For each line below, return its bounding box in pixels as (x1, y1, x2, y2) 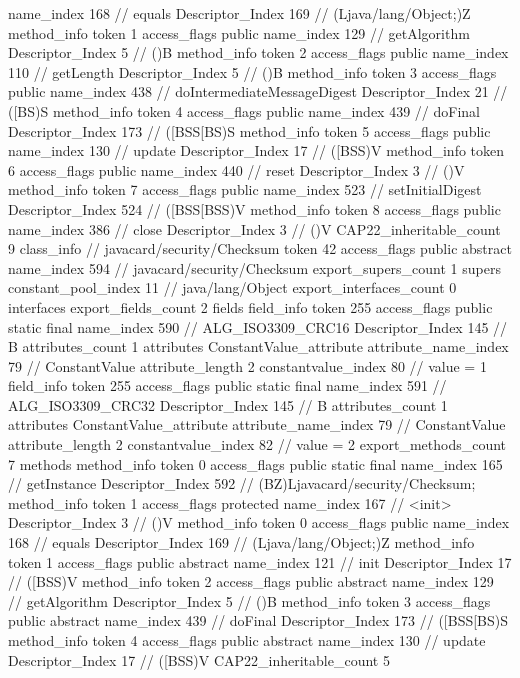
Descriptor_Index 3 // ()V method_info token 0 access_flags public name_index (8, 512, 510, 533)
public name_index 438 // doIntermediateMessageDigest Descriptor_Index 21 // (8, 81, 508, 102)
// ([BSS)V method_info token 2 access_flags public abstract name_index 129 (8, 571, 494, 592)
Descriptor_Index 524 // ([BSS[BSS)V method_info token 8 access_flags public (8, 198, 501, 219)
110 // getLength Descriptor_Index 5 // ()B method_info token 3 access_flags (8, 61, 497, 82)
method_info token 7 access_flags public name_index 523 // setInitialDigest (8, 179, 482, 200)
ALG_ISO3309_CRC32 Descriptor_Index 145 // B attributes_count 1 (8, 394, 448, 415)
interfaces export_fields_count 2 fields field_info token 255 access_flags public (8, 296, 493, 317)
